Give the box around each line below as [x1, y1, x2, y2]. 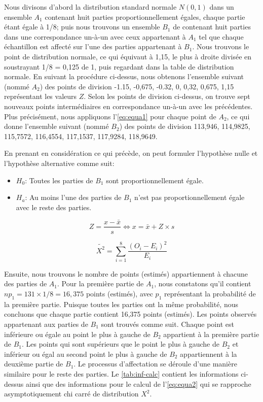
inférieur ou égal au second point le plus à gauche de [4, 348, 167, 359]
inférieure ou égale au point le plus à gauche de [4, 328, 151, 339]
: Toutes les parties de [25, 175, 93, 185]
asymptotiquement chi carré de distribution [4, 388, 139, 399]
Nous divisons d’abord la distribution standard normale [4, 2, 177, 12]
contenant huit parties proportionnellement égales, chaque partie [45, 11, 245, 22]
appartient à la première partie [163, 328, 259, 339]
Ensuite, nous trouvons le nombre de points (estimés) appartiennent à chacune [4, 268, 248, 279]
